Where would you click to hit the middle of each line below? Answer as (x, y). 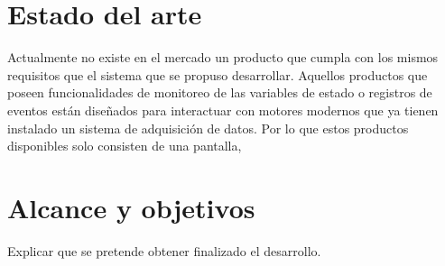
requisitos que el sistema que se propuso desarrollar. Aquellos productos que (218, 74)
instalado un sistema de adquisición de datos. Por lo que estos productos (208, 128)
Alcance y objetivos (131, 207)
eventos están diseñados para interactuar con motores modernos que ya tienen (223, 110)
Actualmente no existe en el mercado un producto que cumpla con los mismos (223, 57)
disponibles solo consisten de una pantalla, (125, 146)
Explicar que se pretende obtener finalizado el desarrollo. (164, 250)
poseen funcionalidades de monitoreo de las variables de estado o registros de (220, 92)
